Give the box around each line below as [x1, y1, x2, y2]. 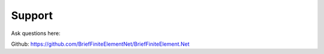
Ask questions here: [11, 30, 61, 37]
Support [11, 9, 53, 22]
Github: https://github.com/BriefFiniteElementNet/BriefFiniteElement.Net [11, 40, 190, 47]
